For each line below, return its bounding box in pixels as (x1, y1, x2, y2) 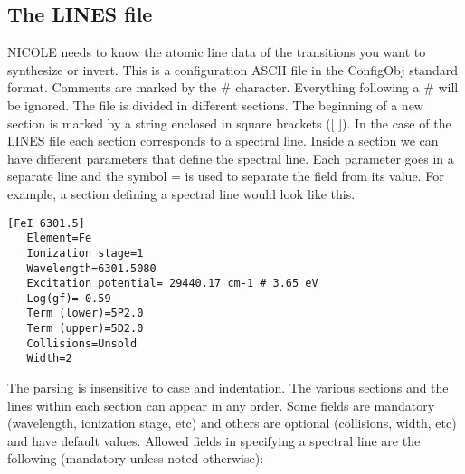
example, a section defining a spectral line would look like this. (7, 184, 356, 203)
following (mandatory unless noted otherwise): (7, 449, 264, 468)
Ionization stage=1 (26, 246, 144, 260)
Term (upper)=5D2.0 (26, 322, 144, 336)
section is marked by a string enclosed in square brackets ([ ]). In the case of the (7, 113, 451, 132)
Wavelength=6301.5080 (26, 261, 157, 275)
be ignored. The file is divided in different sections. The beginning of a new (7, 95, 423, 114)
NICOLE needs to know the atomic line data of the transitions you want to (7, 43, 426, 62)
